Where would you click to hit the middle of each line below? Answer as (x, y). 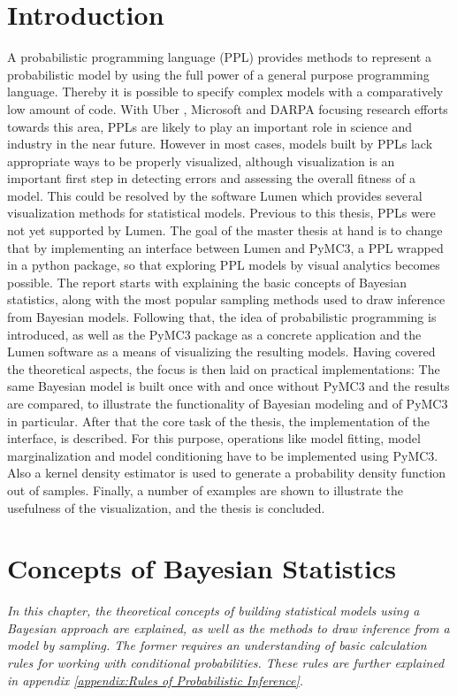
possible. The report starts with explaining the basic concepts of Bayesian (207, 282)
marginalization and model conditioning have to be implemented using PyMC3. (223, 455)
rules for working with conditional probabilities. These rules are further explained (226, 663)
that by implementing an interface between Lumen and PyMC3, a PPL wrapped (225, 247)
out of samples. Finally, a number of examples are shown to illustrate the (205, 489)
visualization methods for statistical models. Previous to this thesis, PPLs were (221, 213)
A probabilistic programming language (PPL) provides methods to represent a (219, 57)
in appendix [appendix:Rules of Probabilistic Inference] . (156, 680)
